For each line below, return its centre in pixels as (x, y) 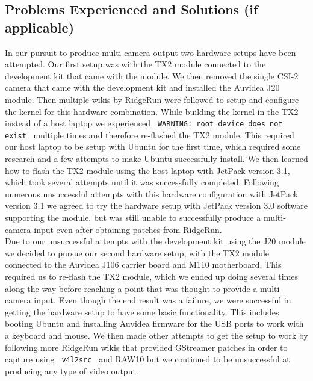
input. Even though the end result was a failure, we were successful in (163, 300)
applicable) (40, 27)
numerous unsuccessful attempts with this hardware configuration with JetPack (152, 194)
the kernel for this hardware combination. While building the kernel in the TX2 (152, 111)
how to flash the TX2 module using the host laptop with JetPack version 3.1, (147, 170)
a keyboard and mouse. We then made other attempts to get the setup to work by (156, 335)
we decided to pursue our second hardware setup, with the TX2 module (137, 252)
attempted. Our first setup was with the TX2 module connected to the (135, 64)
